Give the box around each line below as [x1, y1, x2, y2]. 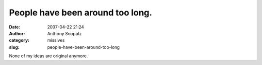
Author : [9, 30, 25, 36]
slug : [9, 44, 19, 50]
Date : [9, 24, 20, 30]
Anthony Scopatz [47, 30, 82, 36]
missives [47, 38, 65, 43]
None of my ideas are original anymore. [9, 53, 88, 59]
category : [9, 38, 30, 43]
